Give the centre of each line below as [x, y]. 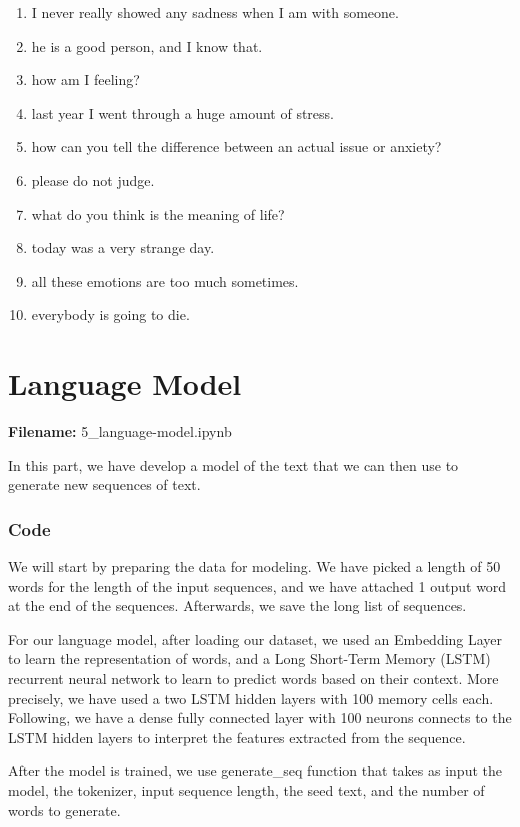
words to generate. [64, 809]
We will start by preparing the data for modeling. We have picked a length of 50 [254, 566]
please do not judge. [93, 179]
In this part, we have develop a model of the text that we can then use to [233, 464]
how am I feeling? [85, 79]
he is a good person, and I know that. [147, 45]
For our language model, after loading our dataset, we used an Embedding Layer [255, 638]
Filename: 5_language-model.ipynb [120, 431]
